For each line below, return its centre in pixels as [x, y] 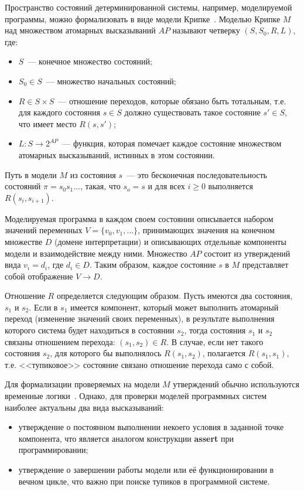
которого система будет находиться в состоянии [90, 330]
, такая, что [100, 186]
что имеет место [47, 123]
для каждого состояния [59, 112]
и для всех [166, 186]
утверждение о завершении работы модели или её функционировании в [146, 469]
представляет [265, 265]
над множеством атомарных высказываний [80, 30]
